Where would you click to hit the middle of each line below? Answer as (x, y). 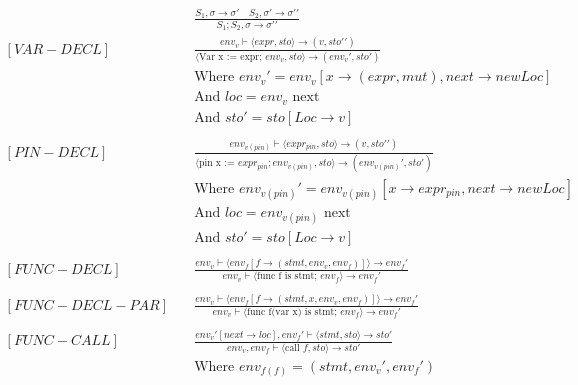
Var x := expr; (230, 57)
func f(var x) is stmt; (292, 311)
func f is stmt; (287, 276)
